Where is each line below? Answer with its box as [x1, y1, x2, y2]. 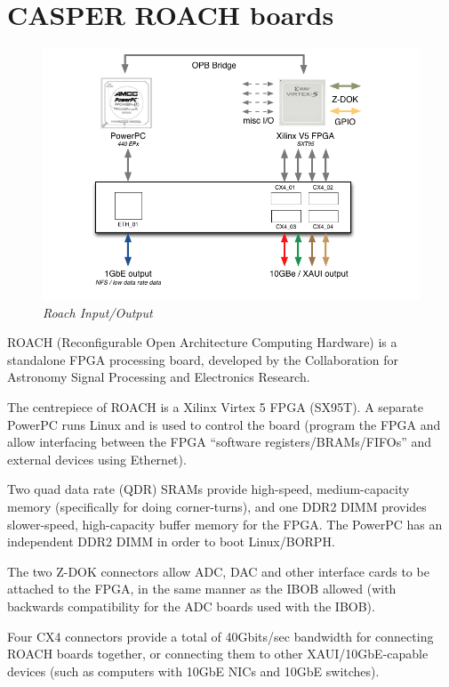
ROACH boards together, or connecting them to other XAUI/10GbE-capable [7, 644, 429, 663]
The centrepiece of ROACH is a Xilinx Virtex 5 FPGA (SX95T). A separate [7, 398, 423, 416]
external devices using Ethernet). [7, 449, 187, 468]
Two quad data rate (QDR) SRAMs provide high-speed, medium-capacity [7, 480, 410, 498]
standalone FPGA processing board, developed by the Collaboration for [7, 350, 398, 368]
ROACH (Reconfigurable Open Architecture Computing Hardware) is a [7, 333, 397, 352]
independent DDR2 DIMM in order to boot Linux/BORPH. [7, 532, 335, 551]
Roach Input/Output [43, 303, 153, 321]
